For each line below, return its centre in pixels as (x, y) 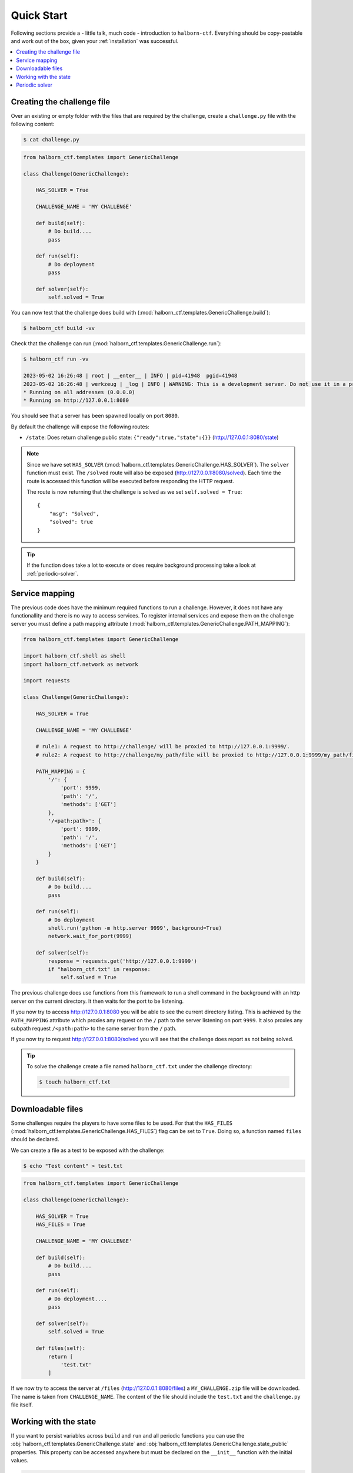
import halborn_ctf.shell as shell (74, 656)
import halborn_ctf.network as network (81, 664)
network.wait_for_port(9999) (90, 936)
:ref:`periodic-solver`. (53, 573)
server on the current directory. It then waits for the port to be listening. (97, 1001)
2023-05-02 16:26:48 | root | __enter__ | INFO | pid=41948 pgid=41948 (130, 376)
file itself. (22, 1405)
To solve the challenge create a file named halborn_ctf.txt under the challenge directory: (139, 1066)
